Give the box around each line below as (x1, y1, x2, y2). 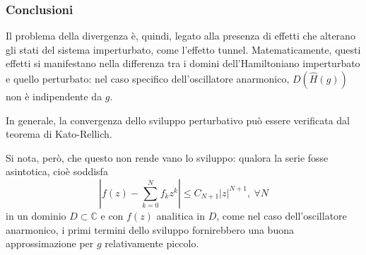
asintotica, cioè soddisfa (6, 164, 108, 179)
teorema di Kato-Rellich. (6, 126, 112, 141)
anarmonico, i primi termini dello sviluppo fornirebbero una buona (6, 222, 294, 237)
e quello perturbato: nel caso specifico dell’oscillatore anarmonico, (6, 71, 290, 85)
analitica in (156, 208, 206, 223)
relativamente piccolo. (105, 236, 199, 251)
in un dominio (6, 208, 66, 223)
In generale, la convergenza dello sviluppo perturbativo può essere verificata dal (6, 112, 350, 127)
